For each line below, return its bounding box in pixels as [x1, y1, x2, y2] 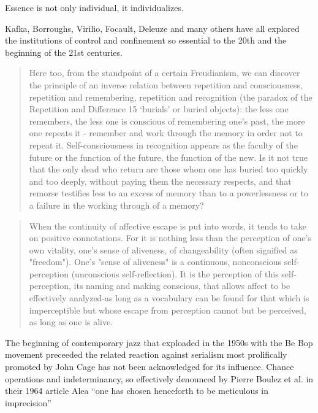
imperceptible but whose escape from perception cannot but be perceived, [29, 303, 306, 316]
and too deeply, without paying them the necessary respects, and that [29, 174, 292, 187]
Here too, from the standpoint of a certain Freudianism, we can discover [29, 66, 300, 79]
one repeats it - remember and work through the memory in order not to [29, 126, 303, 139]
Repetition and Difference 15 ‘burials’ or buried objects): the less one [29, 102, 289, 115]
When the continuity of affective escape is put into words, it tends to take [29, 219, 306, 232]
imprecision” [5, 396, 51, 409]
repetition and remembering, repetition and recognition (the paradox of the [29, 90, 312, 103]
